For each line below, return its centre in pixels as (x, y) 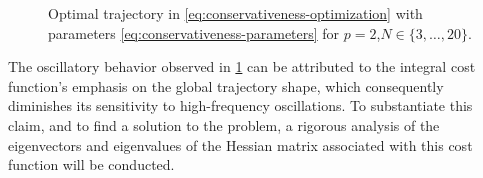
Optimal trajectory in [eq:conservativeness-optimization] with (235, 13)
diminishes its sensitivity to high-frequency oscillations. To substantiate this (240, 105)
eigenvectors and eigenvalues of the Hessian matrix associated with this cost (240, 144)
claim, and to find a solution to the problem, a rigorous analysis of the (224, 124)
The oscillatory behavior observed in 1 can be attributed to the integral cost (242, 66)
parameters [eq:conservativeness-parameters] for (194, 32)
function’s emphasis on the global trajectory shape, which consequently (226, 85)
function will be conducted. (91, 164)
